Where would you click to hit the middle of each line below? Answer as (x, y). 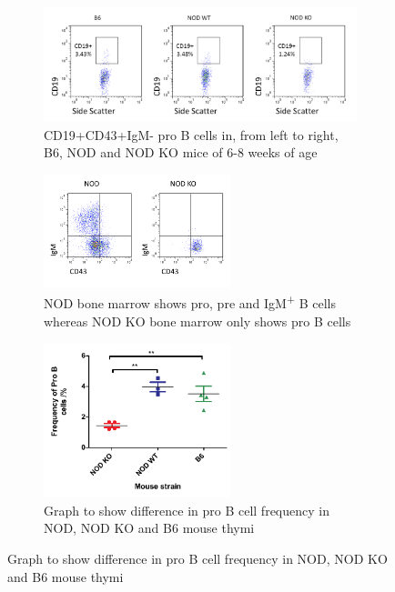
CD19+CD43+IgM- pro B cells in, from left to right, (191, 134)
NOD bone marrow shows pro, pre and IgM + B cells (190, 301)
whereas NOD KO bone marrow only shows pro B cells (197, 321)
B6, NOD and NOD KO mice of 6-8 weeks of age (181, 152)
